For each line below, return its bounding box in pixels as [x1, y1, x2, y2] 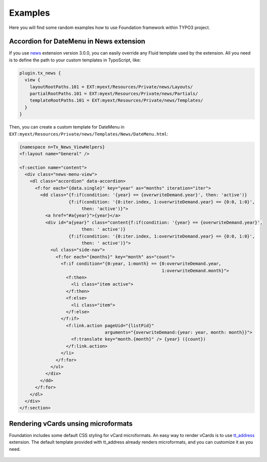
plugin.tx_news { [19, 70, 61, 76]
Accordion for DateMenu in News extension [9, 37, 146, 46]
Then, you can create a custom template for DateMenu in [9, 124, 125, 130]
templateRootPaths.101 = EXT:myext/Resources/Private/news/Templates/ [29, 98, 204, 103]
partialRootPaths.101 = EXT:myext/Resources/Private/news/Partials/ [29, 91, 198, 96]
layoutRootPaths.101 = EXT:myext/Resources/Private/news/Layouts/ [29, 84, 193, 89]
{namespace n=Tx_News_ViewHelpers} [19, 144, 105, 150]
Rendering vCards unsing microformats [9, 419, 133, 428]
